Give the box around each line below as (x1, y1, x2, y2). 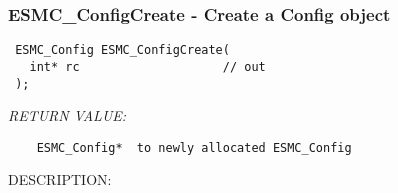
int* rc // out (29, 59, 266, 74)
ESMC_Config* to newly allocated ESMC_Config (36, 140, 352, 155)
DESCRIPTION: (8, 169, 112, 190)
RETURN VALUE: (8, 105, 127, 126)
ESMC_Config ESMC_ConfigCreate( (15, 43, 230, 58)
